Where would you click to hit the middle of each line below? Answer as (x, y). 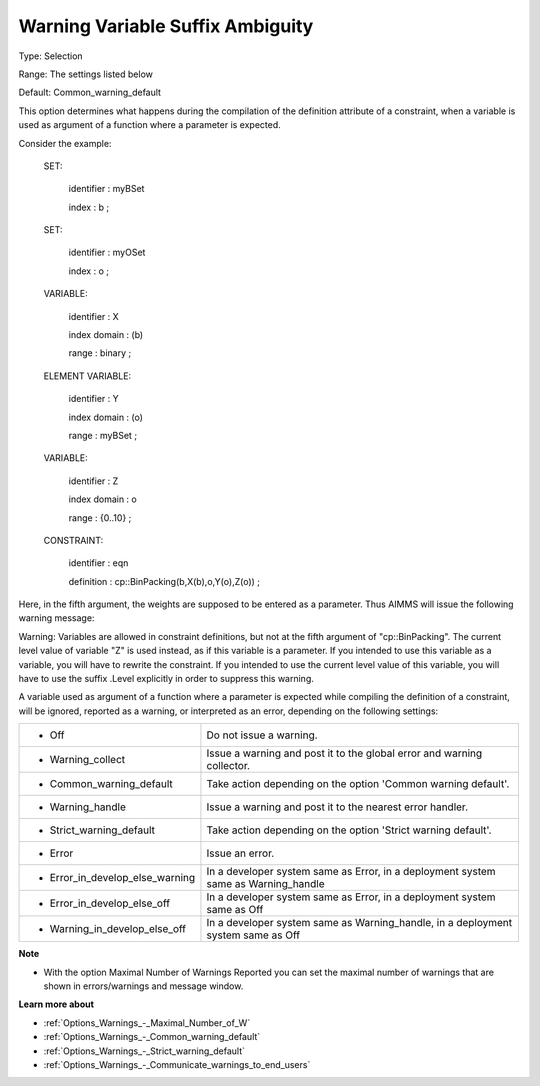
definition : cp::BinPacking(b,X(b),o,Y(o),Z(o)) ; (164, 581)
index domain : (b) (106, 335)
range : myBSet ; (103, 435)
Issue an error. (240, 853)
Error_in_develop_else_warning (122, 878)
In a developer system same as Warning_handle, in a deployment (359, 923)
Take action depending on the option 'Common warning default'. (358, 784)
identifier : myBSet (106, 189)
